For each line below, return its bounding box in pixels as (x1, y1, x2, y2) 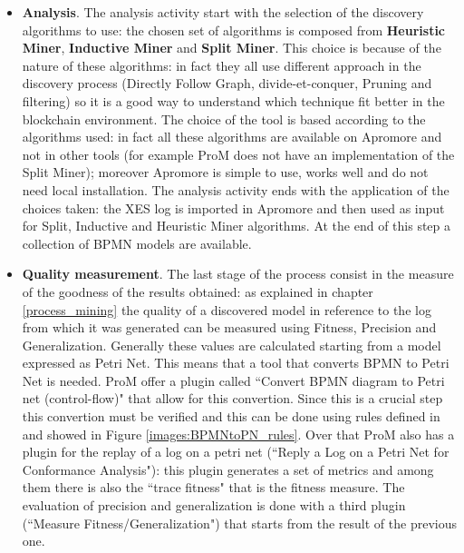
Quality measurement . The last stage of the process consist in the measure (22, 264, 454, 283)
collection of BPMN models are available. (22, 233, 252, 252)
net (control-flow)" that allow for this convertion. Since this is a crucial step (22, 389, 443, 408)
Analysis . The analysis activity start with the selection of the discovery (22, 3, 424, 21)
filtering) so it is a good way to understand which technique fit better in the (22, 91, 445, 110)
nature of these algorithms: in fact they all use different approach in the (22, 55, 421, 74)
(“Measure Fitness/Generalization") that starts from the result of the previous (22, 513, 457, 532)
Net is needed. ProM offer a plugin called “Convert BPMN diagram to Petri (22, 370, 445, 390)
